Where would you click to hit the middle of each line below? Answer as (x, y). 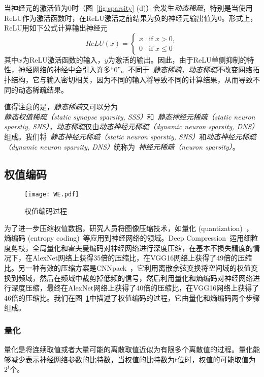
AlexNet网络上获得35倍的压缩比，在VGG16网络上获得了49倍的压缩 (142, 258)
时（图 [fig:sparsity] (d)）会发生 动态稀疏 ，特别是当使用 (162, 8)
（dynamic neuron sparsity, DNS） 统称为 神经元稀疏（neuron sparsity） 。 (122, 146)
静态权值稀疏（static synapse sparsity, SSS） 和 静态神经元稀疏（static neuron (130, 116)
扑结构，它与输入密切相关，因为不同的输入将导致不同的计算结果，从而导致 (128, 79)
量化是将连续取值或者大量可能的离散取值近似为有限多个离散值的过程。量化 (128, 349)
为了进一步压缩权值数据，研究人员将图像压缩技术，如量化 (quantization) (123, 228)
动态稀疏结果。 (43, 89)
